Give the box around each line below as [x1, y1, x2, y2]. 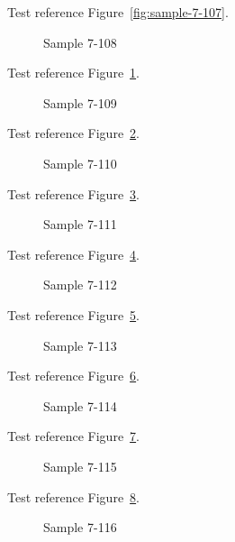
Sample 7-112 [43, 275, 117, 294]
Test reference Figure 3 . [7, 184, 140, 203]
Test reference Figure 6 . [7, 366, 140, 385]
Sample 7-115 [43, 456, 117, 475]
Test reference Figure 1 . [7, 63, 140, 82]
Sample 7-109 [43, 93, 117, 112]
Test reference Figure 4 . [7, 244, 140, 263]
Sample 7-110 [43, 153, 117, 172]
